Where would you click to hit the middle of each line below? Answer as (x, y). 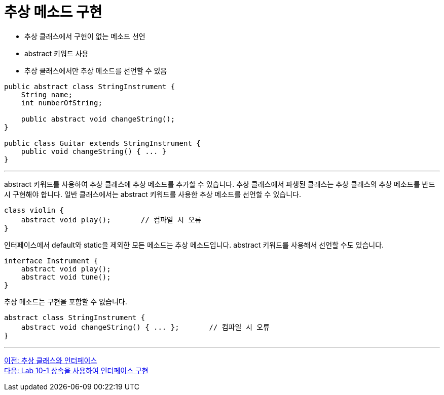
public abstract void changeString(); (98, 119)
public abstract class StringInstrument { (90, 86)
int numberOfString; (62, 103)
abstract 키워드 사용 (57, 53)
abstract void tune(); (66, 277)
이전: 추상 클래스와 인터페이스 (51, 360)
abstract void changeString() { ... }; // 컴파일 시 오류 (145, 327)
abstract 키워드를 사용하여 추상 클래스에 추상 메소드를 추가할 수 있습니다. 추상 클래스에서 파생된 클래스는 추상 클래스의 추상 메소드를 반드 (220, 184)
